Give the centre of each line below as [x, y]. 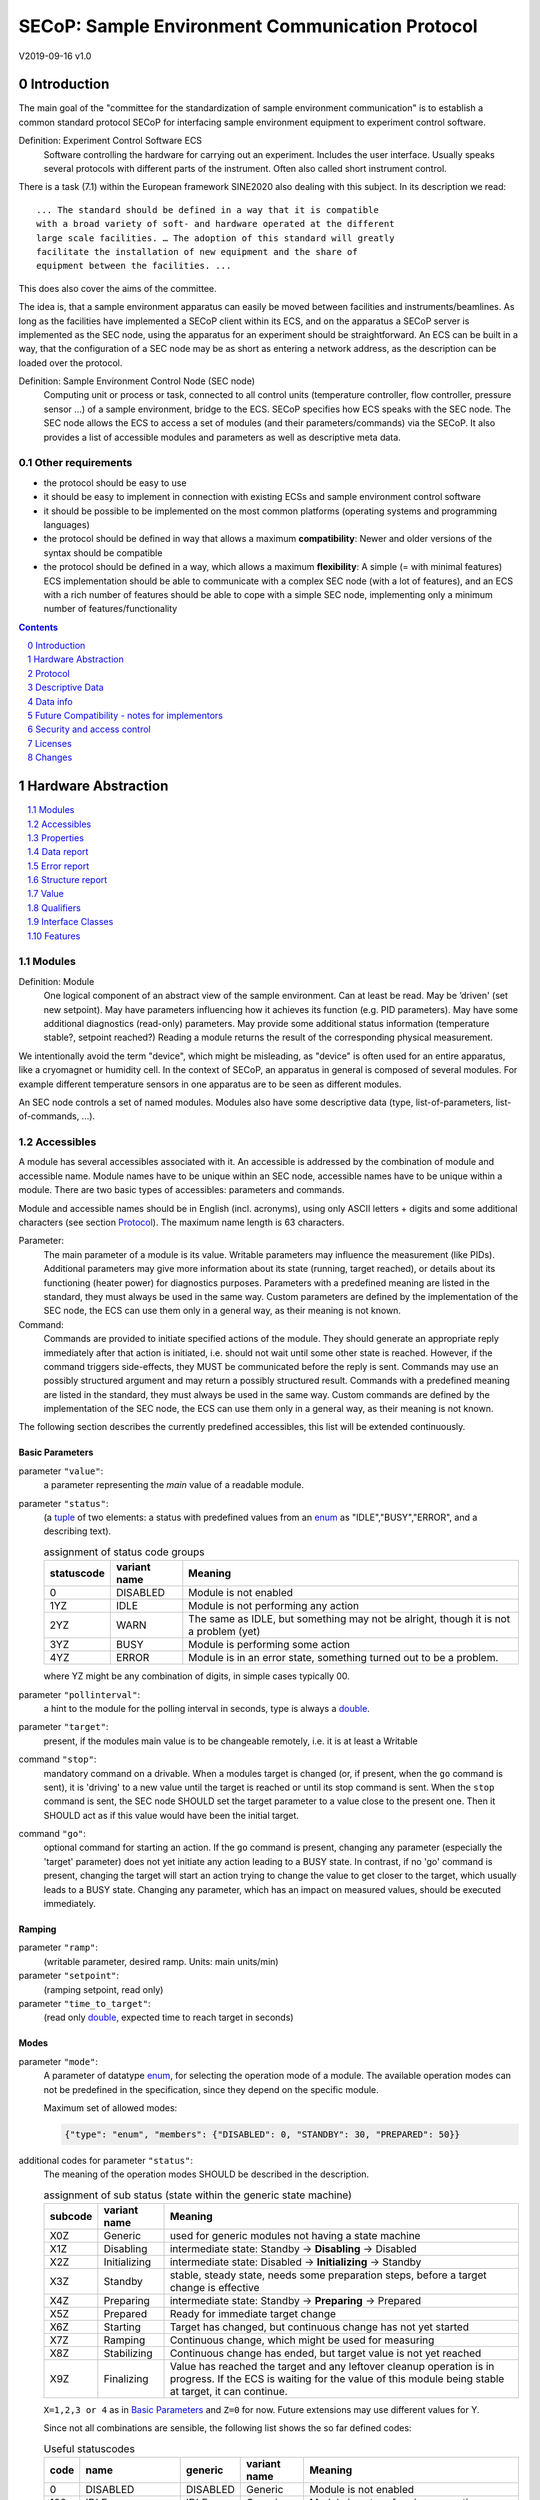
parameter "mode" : [58, 2061]
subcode [71, 2217]
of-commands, [49, 1116]
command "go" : [52, 1834]
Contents [38, 627]
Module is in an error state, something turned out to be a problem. [343, 1658]
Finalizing [126, 2379]
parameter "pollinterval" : [79, 1694]
